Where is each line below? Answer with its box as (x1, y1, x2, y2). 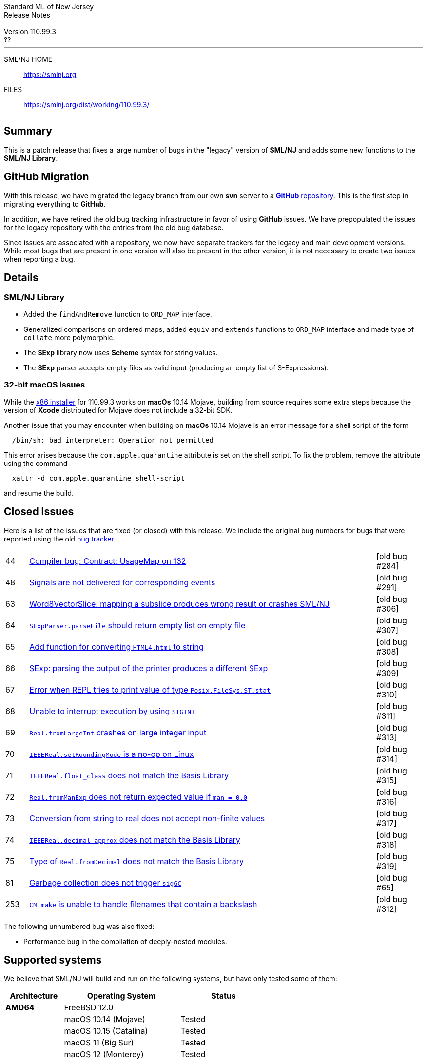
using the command (4, 459, 68, 467)
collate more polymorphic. (23, 333, 115, 342)
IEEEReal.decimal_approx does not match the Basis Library (29, 834, 240, 845)
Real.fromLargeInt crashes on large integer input (29, 727, 207, 737)
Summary (4, 125, 52, 137)
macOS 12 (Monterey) (64, 1049, 144, 1060)
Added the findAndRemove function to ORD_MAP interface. (23, 309, 212, 318)
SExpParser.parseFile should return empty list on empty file (29, 620, 246, 630)
